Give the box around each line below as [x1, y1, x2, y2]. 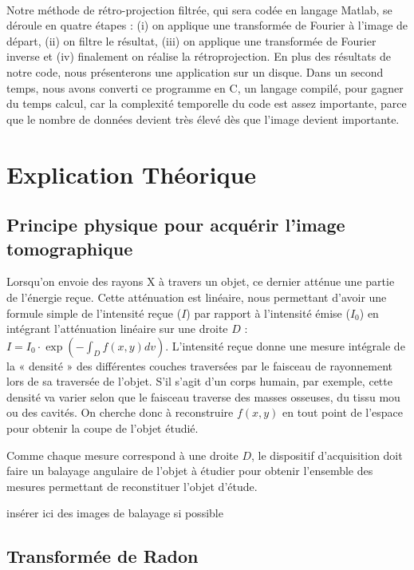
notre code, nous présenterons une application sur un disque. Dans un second [6, 63, 384, 80]
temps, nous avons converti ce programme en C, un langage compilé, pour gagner [6, 79, 404, 96]
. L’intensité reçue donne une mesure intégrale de [165, 337, 405, 354]
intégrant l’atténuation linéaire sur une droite [6, 320, 228, 337]
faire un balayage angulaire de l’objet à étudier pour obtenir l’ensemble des [6, 462, 373, 479]
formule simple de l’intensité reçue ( [6, 304, 182, 321]
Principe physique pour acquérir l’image [6, 212, 345, 237]
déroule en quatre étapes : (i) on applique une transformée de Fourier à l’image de [6, 17, 408, 34]
